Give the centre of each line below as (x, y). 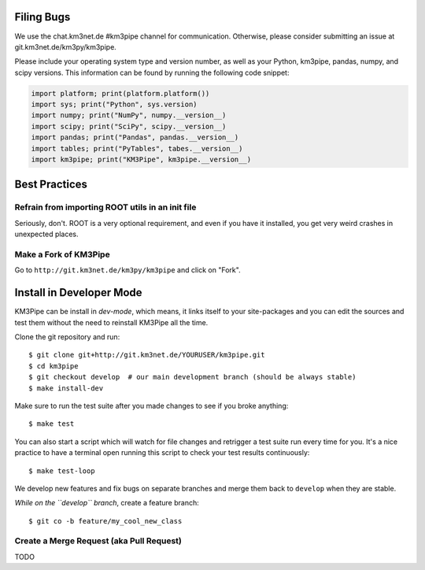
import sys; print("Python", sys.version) (114, 105)
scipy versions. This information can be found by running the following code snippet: (152, 72)
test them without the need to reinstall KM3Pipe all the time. (111, 322)
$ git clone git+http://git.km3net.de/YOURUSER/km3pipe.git (147, 355)
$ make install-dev (66, 388)
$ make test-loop (62, 471)
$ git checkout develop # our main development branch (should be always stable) (192, 377)
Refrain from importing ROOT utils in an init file (105, 207)
